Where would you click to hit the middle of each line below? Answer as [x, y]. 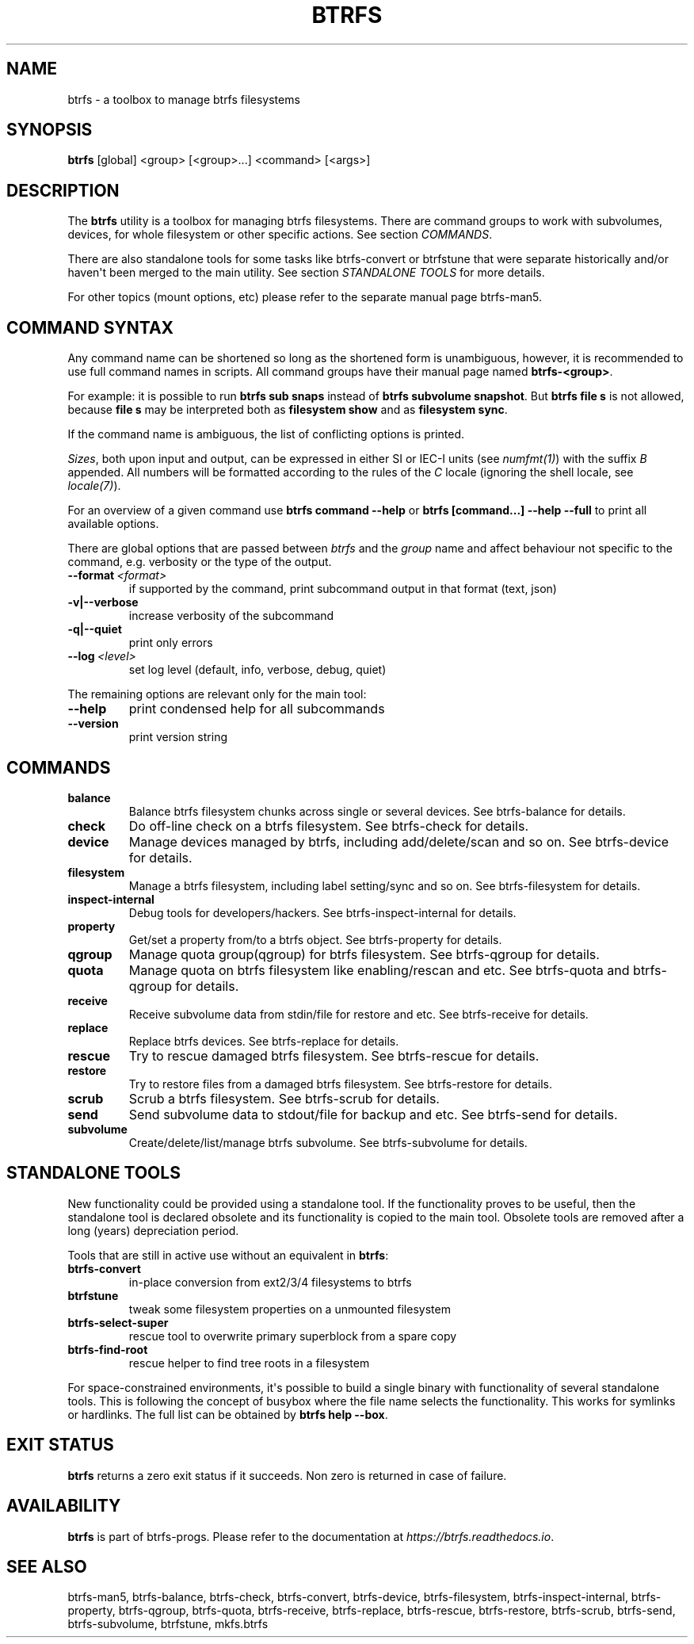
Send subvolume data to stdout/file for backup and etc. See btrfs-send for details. [373, 1114]
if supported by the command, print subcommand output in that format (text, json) [343, 589]
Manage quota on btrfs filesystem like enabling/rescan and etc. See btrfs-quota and [379, 970]
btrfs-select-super [118, 1322]
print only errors [171, 643]
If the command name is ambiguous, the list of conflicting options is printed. [266, 434]
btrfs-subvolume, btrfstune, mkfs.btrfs [168, 1624]
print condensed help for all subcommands [257, 709]
